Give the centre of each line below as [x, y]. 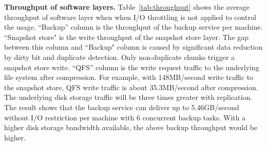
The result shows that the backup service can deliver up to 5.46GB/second [122, 107]
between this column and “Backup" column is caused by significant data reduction [133, 47]
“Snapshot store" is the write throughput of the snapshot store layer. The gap [127, 37]
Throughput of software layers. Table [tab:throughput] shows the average [127, 7]
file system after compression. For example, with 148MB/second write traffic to [129, 77]
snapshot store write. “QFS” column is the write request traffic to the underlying [132, 67]
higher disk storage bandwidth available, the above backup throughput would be [131, 127]
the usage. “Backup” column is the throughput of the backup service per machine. [133, 27]
